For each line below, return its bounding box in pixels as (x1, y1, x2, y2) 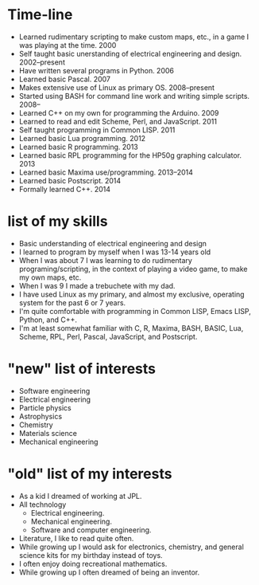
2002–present (18, 57, 65, 67)
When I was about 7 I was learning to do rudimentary (18, 255, 192, 265)
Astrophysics (18, 411, 63, 421)
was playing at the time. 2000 (18, 40, 117, 49)
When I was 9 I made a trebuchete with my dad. (18, 281, 176, 290)
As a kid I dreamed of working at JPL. (18, 491, 142, 501)
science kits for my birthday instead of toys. (18, 550, 164, 559)
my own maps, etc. (18, 273, 82, 282)
